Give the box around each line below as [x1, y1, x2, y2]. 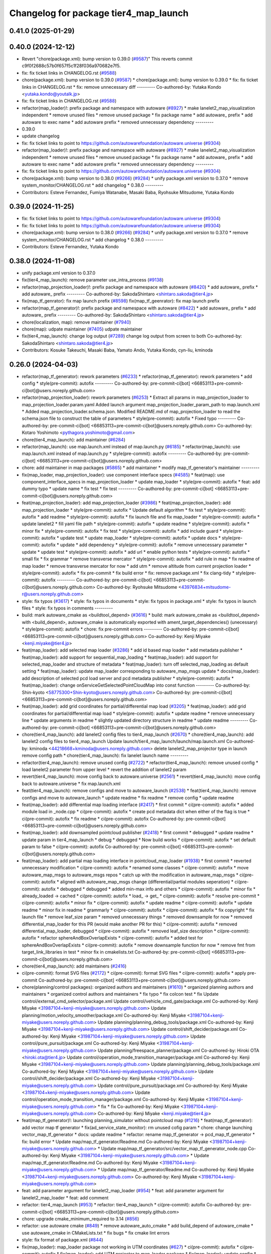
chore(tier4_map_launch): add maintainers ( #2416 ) [22, 963, 127, 969]
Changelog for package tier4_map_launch [9, 8, 189, 19]
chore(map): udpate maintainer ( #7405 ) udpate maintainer [22, 326, 143, 332]
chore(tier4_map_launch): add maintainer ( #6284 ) [22, 436, 125, 442]
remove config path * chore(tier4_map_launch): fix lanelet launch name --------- [22, 752, 189, 758]
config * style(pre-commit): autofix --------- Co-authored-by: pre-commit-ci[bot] [22, 380, 190, 386]
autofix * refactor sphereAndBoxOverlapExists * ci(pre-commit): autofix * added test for [22, 935, 203, 941]
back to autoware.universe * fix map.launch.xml [22, 780, 120, 787]
